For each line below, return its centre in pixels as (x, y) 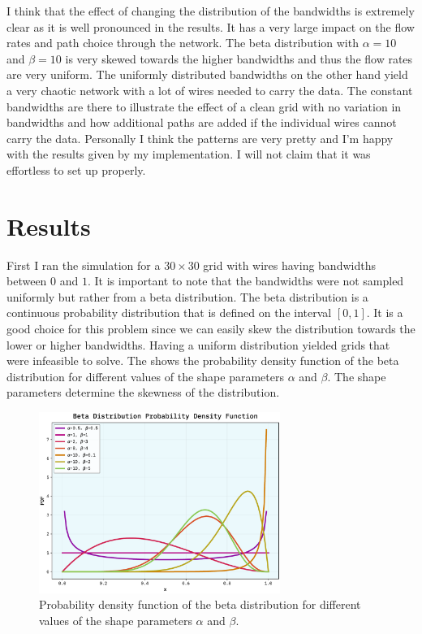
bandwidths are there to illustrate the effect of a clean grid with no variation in (204, 106)
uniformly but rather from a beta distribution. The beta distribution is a (187, 296)
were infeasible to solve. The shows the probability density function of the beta (203, 360)
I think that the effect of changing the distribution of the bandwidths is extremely (211, 11)
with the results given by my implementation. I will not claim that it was (189, 154)
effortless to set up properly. (76, 169)
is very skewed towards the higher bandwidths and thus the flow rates (239, 58)
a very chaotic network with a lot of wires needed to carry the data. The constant (210, 90)
